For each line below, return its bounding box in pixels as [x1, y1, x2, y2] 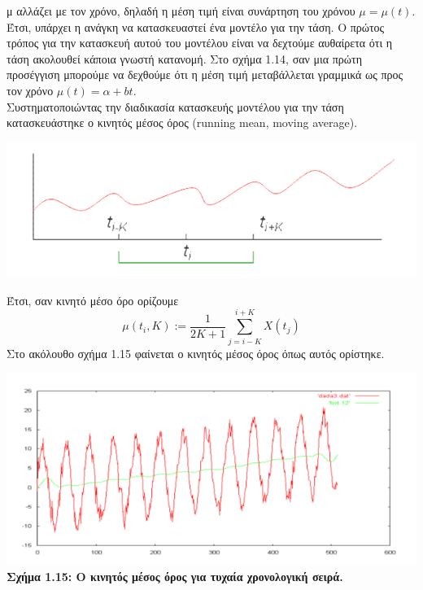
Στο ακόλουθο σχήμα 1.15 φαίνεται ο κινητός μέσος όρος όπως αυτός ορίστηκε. [7, 344, 385, 361]
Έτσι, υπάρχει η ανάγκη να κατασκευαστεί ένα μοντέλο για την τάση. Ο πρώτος [7, 18, 385, 35]
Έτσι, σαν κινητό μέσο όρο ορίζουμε [7, 291, 179, 308]
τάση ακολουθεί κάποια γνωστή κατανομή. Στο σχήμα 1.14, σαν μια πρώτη [7, 50, 363, 67]
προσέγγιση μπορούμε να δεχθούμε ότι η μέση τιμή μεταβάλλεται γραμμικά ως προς [7, 66, 403, 83]
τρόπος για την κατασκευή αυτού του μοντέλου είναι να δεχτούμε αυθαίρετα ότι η [7, 34, 393, 51]
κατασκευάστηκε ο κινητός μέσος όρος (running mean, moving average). [7, 114, 358, 131]
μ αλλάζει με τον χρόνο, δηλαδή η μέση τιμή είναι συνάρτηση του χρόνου [7, 2, 355, 19]
